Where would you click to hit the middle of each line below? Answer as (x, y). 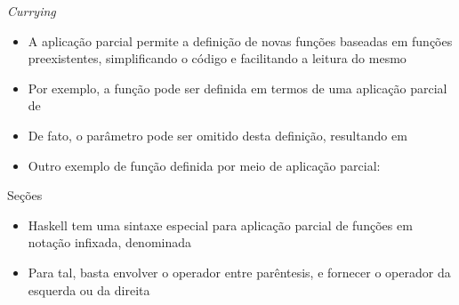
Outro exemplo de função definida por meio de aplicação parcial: (204, 165)
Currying (32, 11)
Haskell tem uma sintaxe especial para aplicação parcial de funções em (220, 225)
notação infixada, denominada (110, 242)
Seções (25, 195)
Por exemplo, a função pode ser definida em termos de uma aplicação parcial (238, 88)
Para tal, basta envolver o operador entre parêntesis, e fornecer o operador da (239, 272)
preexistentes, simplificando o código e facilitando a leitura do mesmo (217, 58)
